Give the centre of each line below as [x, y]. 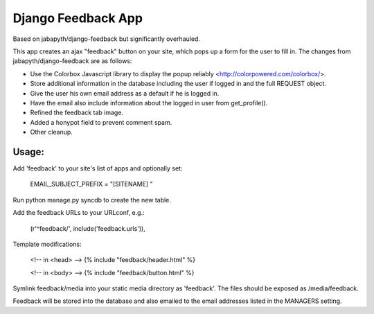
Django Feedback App [78, 18]
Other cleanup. [51, 132]
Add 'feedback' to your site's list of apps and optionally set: [98, 168]
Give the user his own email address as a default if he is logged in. [125, 93]
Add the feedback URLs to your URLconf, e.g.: [79, 213]
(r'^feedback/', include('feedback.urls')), [88, 228]
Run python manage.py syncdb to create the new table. [92, 200]
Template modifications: [47, 244]
